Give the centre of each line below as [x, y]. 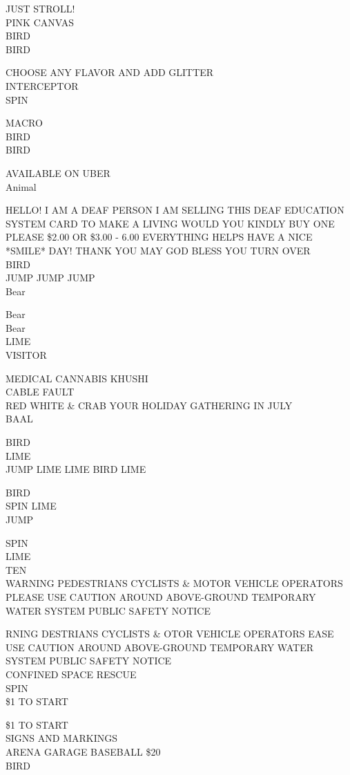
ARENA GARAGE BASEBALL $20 [83, 751]
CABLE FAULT [40, 392]
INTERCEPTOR [42, 85]
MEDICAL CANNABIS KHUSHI [77, 378]
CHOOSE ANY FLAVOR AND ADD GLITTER [110, 72]
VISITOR [26, 355]
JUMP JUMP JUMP [50, 278]
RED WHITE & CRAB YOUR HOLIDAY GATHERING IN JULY [149, 405]
